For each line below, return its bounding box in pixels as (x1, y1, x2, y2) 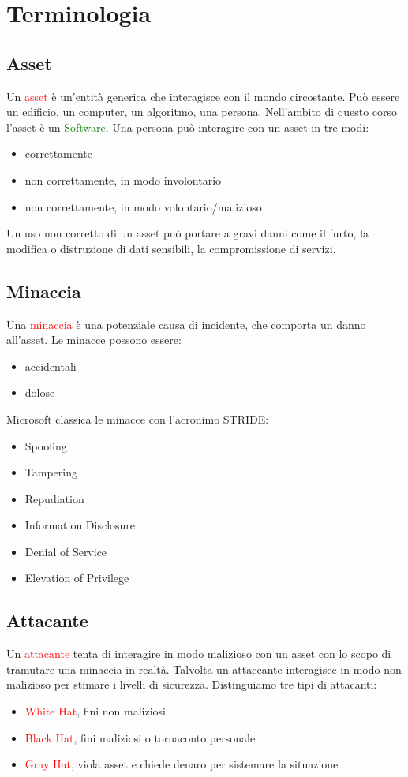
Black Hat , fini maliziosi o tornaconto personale (24, 729, 256, 745)
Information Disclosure (24, 517, 136, 533)
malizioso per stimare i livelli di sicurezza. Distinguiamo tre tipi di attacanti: (6, 676, 377, 693)
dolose (24, 384, 55, 401)
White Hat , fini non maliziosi (24, 703, 167, 719)
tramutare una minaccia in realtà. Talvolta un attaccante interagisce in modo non (6, 660, 402, 677)
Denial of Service (24, 543, 107, 559)
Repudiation (24, 490, 84, 506)
